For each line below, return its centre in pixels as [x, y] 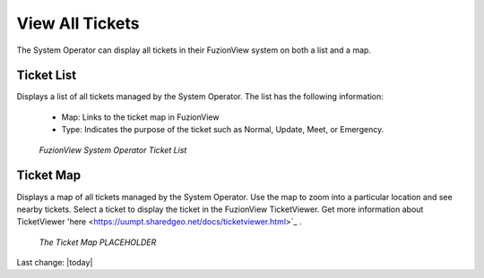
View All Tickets [78, 23]
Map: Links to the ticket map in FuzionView [140, 117]
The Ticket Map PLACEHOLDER [98, 242]
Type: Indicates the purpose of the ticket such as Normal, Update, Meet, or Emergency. [223, 130]
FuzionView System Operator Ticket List [113, 150]
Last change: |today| [55, 263]
